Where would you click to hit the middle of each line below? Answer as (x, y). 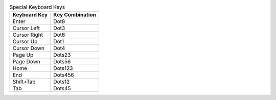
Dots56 (62, 62)
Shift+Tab (24, 82)
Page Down (26, 62)
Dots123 (63, 68)
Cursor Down (28, 48)
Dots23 (62, 55)
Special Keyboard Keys (37, 7)
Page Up (23, 55)
